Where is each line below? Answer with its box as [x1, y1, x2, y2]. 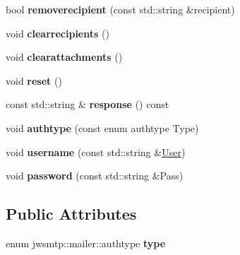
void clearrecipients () [6, 25, 109, 40]
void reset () [6, 73, 62, 88]
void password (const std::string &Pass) [6, 168, 184, 183]
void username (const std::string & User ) [6, 144, 186, 159]
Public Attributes [6, 203, 137, 225]
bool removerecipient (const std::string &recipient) [6, 2, 235, 16]
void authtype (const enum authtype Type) [6, 120, 199, 135]
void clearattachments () [6, 49, 123, 64]
